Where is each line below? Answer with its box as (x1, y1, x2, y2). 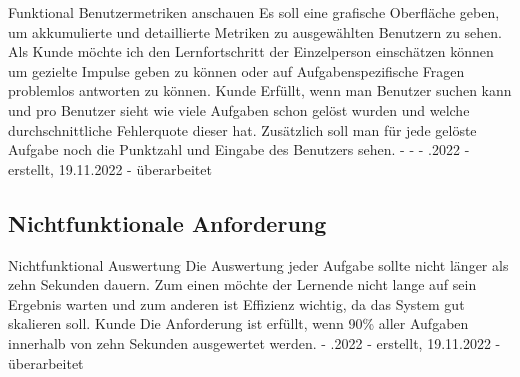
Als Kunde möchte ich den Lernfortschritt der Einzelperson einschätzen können (8, 41, 494, 62)
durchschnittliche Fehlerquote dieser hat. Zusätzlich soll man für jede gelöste (8, 119, 477, 140)
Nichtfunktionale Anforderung (8, 207, 327, 238)
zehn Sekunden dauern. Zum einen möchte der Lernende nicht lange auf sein (8, 274, 477, 295)
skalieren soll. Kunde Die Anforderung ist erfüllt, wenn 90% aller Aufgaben (8, 313, 469, 334)
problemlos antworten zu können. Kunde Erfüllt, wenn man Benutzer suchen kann (8, 80, 512, 101)
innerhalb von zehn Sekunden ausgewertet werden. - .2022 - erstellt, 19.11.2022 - (8, 332, 501, 353)
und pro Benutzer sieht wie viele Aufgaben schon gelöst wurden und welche (8, 99, 470, 120)
